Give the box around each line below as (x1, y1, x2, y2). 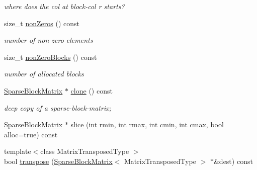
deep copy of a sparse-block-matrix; (4, 102, 111, 113)
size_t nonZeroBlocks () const (4, 51, 97, 62)
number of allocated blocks (4, 68, 84, 79)
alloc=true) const (4, 129, 58, 139)
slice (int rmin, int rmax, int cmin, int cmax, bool (70, 119, 224, 130)
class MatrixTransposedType (40, 146, 129, 156)
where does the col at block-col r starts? (4, 1, 125, 11)
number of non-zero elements (4, 35, 93, 45)
